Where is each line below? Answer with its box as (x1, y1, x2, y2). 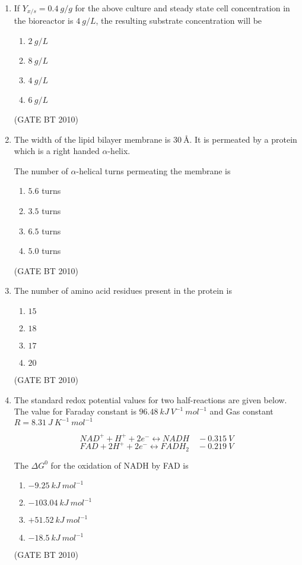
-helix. (107, 145, 131, 157)
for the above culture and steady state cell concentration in (75, 2, 290, 14)
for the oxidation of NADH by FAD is (50, 459, 189, 471)
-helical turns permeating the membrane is (76, 164, 231, 177)
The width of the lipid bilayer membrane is (14, 133, 171, 145)
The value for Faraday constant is (14, 405, 136, 418)
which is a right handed (14, 145, 100, 157)
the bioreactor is (14, 14, 74, 27)
